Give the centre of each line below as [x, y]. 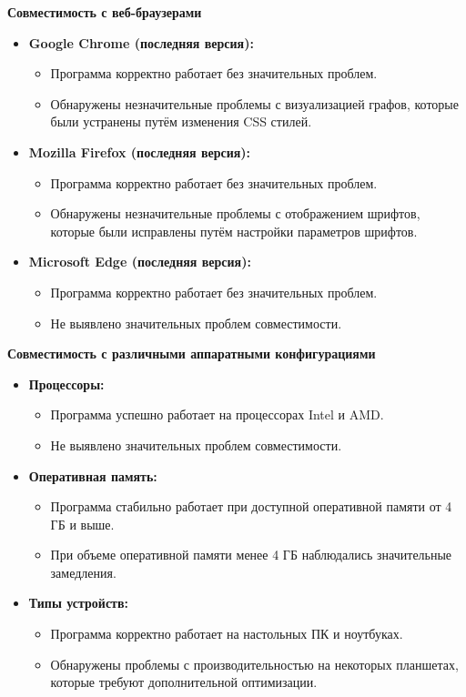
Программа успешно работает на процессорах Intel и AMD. [217, 414]
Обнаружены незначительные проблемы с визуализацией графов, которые [254, 103]
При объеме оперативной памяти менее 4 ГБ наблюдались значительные [251, 555]
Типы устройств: [79, 603]
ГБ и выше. [82, 524]
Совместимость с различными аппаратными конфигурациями [192, 354]
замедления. [83, 572]
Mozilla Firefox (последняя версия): [140, 152]
